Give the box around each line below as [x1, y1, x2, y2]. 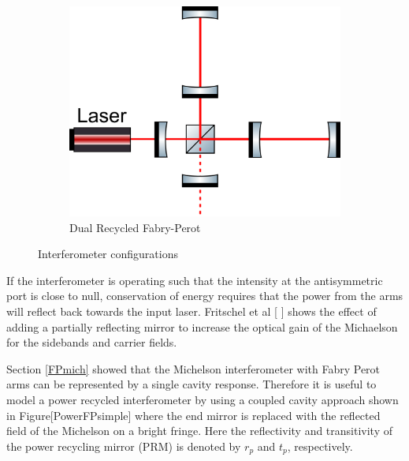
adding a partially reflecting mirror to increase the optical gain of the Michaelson [6, 318, 398, 335]
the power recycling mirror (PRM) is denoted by [6, 437, 241, 454]
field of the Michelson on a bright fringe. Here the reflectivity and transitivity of [6, 422, 392, 439]
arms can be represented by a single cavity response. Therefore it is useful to [6, 376, 377, 392]
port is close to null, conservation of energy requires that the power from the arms [6, 287, 403, 304]
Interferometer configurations [38, 245, 178, 262]
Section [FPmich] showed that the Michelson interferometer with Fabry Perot [6, 360, 381, 377]
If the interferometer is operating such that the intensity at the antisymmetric [6, 272, 383, 288]
